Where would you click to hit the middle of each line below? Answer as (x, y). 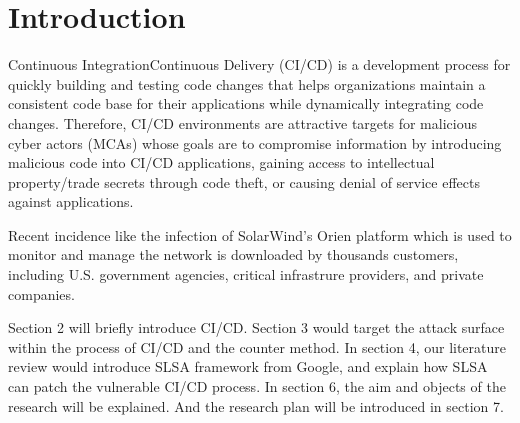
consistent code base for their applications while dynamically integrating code (246, 103)
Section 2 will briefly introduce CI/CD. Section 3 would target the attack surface (256, 327)
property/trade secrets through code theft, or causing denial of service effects (244, 181)
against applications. (71, 201)
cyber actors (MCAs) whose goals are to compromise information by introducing (255, 142)
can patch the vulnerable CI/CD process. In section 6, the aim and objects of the (257, 386)
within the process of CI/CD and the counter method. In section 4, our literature (257, 346)
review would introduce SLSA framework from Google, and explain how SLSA (248, 366)
